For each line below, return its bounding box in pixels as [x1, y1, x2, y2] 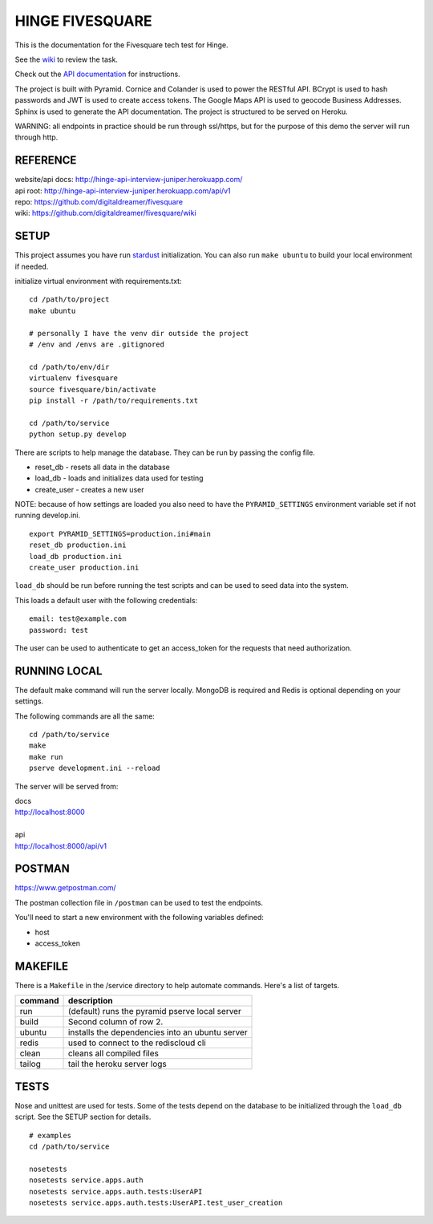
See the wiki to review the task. [14, 55, 118, 64]
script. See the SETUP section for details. [14, 1112, 152, 1122]
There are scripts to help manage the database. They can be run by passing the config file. [14, 448, 316, 457]
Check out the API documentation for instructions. [14, 69, 180, 79]
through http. [14, 132, 59, 142]
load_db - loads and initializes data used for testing [34, 473, 204, 483]
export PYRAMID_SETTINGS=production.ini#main [29, 529, 212, 538]
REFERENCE [14, 153, 77, 168]
